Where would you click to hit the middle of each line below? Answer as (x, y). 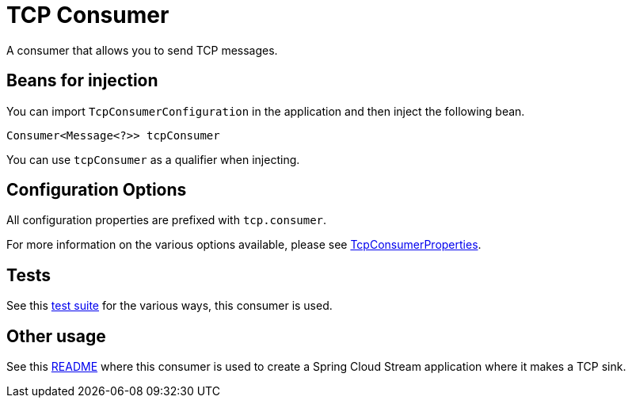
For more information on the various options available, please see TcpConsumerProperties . (244, 245)
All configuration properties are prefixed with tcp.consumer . (167, 220)
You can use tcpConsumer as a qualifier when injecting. (153, 159)
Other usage (56, 336)
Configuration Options (97, 190)
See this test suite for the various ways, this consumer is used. (169, 306)
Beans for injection (82, 81)
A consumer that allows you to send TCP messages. (142, 50)
